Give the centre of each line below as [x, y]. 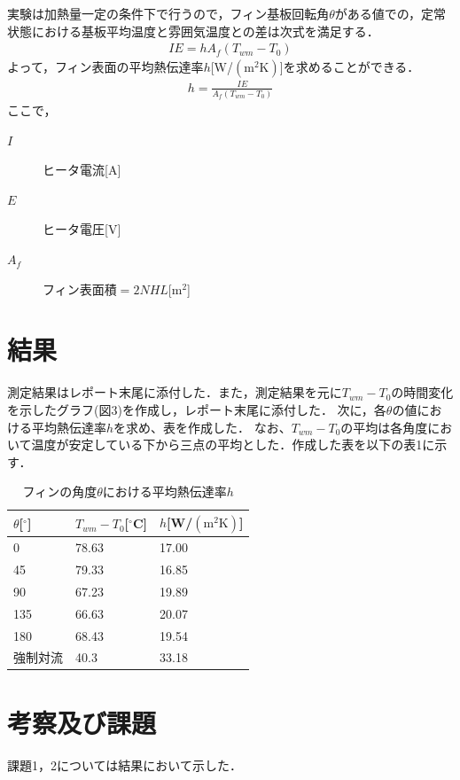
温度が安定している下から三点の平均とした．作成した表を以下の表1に [233, 445]
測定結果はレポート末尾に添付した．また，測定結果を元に [175, 392]
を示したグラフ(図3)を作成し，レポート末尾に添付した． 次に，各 [197, 409]
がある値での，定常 [390, 13]
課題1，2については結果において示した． [125, 764]
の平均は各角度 [384, 427]
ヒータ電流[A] [82, 170]
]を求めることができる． [350, 67]
